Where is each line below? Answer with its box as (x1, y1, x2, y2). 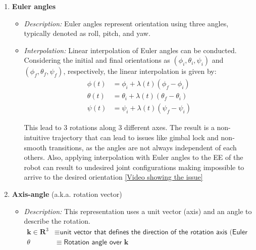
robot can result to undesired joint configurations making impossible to (24, 161, 244, 172)
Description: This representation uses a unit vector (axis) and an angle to (24, 205, 252, 216)
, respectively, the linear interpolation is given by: (63, 66, 217, 76)
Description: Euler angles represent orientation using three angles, (24, 18, 229, 28)
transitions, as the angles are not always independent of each (49, 142, 237, 152)
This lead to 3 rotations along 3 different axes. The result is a (24, 122, 215, 133)
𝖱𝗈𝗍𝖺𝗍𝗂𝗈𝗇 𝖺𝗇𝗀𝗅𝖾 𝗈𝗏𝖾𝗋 (64, 239, 122, 246)
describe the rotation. (24, 216, 90, 226)
